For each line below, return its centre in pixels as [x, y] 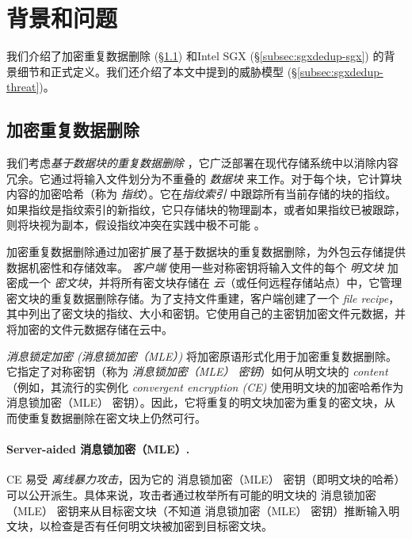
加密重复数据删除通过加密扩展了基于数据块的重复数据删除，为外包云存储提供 [206, 252]
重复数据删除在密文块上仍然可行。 [117, 418]
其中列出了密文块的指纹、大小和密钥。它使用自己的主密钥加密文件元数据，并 [206, 313]
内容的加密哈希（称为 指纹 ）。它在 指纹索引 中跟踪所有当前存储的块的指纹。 [202, 194]
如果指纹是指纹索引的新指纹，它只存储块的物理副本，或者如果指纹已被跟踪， [206, 209]
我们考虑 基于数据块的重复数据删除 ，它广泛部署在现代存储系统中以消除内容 [202, 163]
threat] [23, 87]
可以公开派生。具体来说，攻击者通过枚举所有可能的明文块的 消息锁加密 [191, 495]
